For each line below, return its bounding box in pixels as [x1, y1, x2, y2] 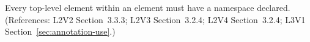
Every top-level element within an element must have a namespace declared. [5, 1, 290, 13]
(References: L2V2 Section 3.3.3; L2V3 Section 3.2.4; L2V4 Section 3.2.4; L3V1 [5, 13, 306, 26]
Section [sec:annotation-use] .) [5, 25, 116, 38]
